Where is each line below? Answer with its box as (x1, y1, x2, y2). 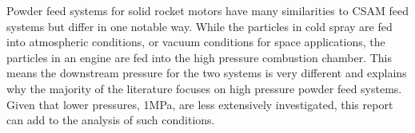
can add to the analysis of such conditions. (6, 111, 215, 128)
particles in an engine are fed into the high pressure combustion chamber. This (6, 49, 393, 65)
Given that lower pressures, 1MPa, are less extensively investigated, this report (6, 96, 393, 112)
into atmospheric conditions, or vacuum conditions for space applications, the (6, 33, 385, 50)
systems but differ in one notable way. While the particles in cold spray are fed (6, 18, 393, 34)
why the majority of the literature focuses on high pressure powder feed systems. (6, 80, 402, 96)
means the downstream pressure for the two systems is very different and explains (6, 65, 407, 81)
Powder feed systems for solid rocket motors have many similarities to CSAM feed (6, 2, 409, 18)
